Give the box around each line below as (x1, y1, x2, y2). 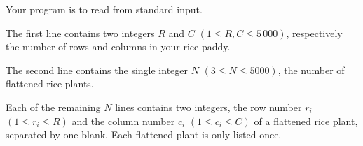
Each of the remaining (6, 99, 101, 114)
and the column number (71, 113, 175, 128)
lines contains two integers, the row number (115, 99, 302, 114)
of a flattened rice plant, (254, 113, 358, 128)
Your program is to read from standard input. (6, 2, 203, 16)
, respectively (286, 25, 343, 40)
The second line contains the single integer (6, 62, 189, 77)
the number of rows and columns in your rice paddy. (6, 39, 231, 54)
